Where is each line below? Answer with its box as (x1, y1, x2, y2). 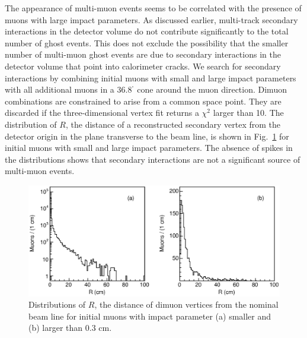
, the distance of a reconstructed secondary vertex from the (65, 118, 281, 130)
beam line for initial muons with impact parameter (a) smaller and (28, 309, 271, 322)
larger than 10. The (213, 106, 284, 119)
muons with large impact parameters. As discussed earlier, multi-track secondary (5, 13, 298, 26)
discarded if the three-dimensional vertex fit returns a (5, 106, 199, 119)
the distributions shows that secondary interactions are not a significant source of (5, 153, 300, 165)
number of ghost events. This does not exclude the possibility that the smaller (5, 36, 289, 49)
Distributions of (28, 298, 86, 311)
